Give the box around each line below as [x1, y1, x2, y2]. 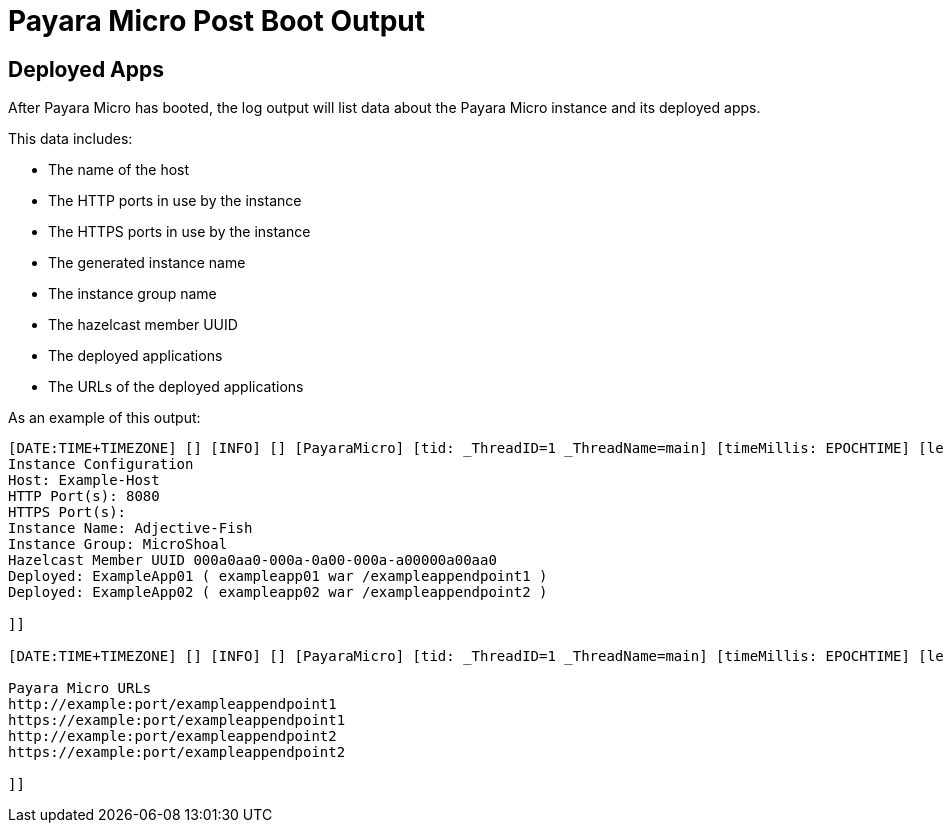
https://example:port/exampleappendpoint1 [8, 712, 346, 729]
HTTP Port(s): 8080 [8, 488, 160, 505]
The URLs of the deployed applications [48, 378, 304, 396]
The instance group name [48, 285, 217, 303]
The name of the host [48, 161, 190, 179]
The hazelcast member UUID [48, 316, 238, 334]
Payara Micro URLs [8, 680, 152, 697]
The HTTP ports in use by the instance [48, 192, 302, 210]
